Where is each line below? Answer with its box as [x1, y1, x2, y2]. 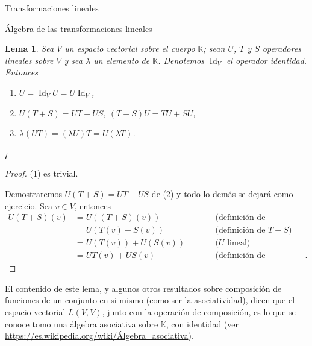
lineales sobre [5, 54, 54, 66]
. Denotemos [158, 54, 204, 66]
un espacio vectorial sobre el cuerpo [64, 42, 195, 55]
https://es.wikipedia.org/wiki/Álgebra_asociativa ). [5, 329, 194, 342]
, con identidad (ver [166, 317, 239, 330]
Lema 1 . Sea [5, 42, 54, 55]
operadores [262, 42, 301, 55]
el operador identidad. [226, 54, 307, 66]
